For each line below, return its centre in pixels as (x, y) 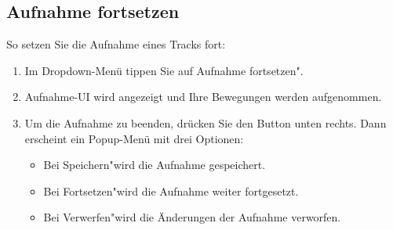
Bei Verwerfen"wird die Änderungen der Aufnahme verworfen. (192, 217)
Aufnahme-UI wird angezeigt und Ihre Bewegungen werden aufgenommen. (203, 97)
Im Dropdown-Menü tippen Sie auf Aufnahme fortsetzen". (164, 70)
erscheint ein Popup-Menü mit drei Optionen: (134, 138)
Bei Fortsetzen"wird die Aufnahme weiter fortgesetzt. (171, 190)
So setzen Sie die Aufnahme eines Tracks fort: (116, 44)
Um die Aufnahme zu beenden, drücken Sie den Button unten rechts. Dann (206, 122)
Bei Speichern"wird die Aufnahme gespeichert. (155, 165)
